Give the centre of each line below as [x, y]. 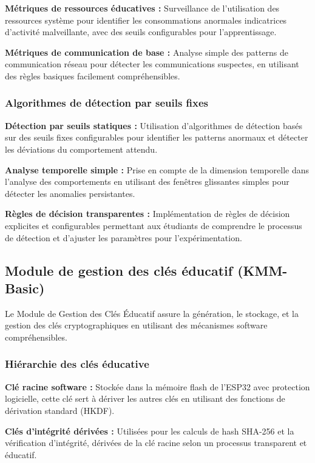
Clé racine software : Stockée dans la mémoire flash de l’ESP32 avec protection [157, 386]
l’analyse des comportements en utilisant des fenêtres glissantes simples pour [147, 182]
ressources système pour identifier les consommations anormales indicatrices [146, 20]
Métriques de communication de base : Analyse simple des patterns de [147, 52]
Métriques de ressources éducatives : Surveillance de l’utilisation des [142, 8]
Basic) [25, 288]
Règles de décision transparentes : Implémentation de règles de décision [147, 214]
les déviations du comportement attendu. [81, 149]
